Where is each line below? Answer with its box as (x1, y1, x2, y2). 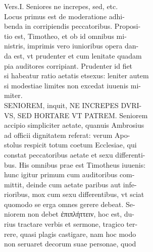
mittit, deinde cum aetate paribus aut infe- (4, 179, 137, 189)
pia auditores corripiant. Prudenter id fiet (4, 60, 133, 71)
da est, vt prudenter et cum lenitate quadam (4, 50, 142, 61)
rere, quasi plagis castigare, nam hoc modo (4, 228, 136, 239)
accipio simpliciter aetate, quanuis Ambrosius (4, 120, 144, 130)
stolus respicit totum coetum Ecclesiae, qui (4, 139, 137, 150)
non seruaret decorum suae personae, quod (4, 238, 136, 249)
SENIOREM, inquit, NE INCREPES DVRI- (4, 99, 142, 110)
